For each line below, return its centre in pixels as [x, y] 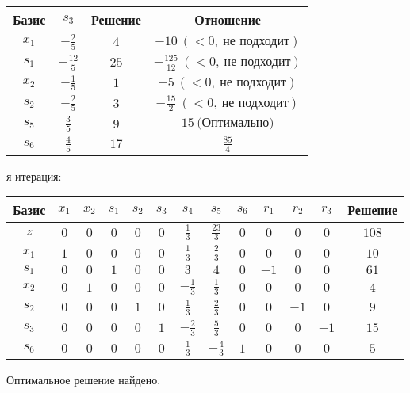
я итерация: [34, 176]
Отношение [228, 19]
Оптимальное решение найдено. [84, 380]
